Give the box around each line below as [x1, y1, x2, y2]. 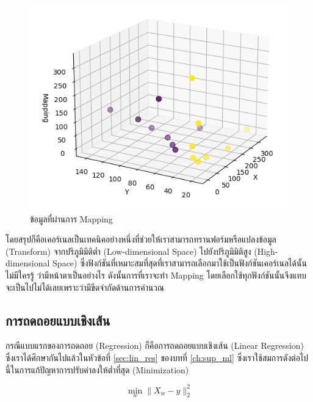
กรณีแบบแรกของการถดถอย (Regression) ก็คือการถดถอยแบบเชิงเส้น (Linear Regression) [5, 339, 304, 352]
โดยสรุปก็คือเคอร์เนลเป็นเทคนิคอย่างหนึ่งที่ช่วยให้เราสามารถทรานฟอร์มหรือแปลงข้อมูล [5, 233, 276, 246]
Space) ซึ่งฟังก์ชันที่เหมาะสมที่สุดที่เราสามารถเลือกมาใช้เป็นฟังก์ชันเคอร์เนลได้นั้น [52, 257, 307, 269]
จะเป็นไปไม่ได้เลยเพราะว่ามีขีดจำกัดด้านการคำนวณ [5, 280, 165, 293]
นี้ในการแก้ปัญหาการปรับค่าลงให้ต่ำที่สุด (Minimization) [5, 363, 189, 376]
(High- [254, 244, 278, 257]
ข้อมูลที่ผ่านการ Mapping [30, 212, 113, 225]
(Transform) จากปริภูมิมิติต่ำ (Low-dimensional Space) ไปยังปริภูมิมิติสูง [5, 244, 251, 257]
